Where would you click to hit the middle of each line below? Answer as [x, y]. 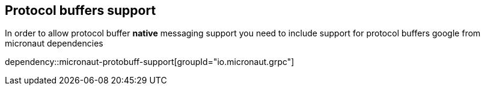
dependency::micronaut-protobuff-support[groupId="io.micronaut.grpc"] [150, 62]
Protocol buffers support [81, 10]
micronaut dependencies [54, 44]
